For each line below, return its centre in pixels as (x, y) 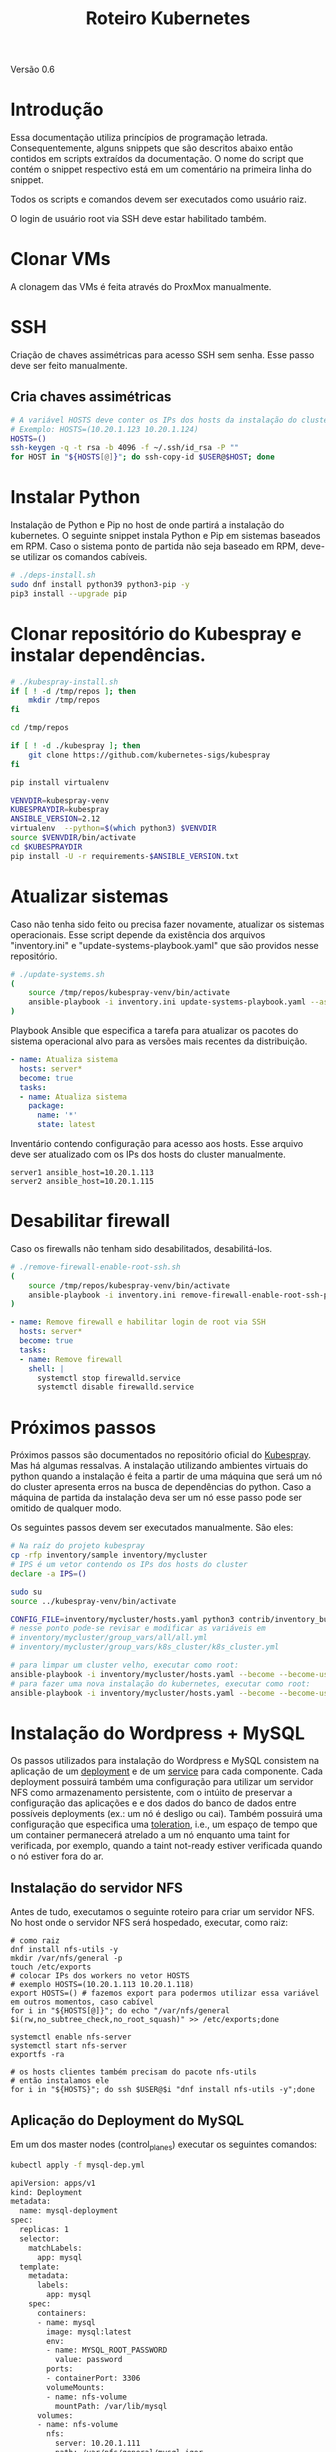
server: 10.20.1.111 (97, 2443)
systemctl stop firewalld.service (109, 1378)
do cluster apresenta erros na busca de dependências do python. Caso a (161, 1487)
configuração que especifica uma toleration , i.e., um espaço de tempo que (164, 1824)
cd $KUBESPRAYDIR (46, 847)
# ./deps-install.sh (53, 575)
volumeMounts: (75, 2387)
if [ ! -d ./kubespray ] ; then (75, 746)
